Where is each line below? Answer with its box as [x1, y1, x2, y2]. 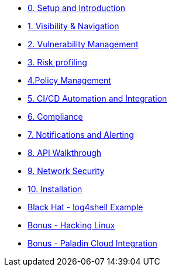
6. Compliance [27, 112, 83, 121]
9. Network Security [27, 166, 105, 176]
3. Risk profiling [27, 57, 87, 67]
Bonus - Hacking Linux [27, 220, 115, 230]
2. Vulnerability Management [27, 39, 139, 49]
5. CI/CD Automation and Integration [27, 93, 167, 103]
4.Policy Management [27, 75, 111, 85]
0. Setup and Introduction [27, 3, 126, 13]
